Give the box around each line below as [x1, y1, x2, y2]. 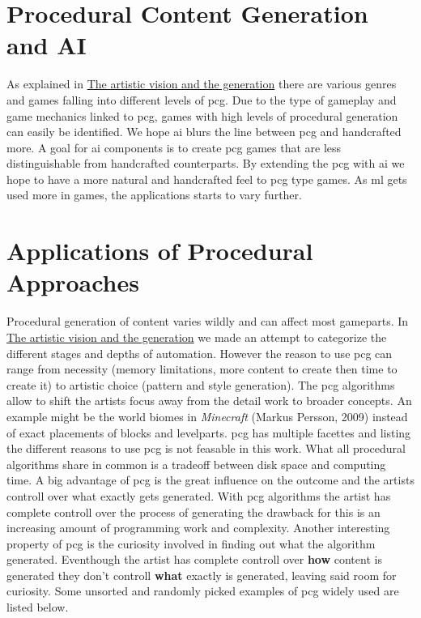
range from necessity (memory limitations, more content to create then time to [6, 360, 398, 377]
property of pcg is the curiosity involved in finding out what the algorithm [6, 535, 376, 552]
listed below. [6, 599, 69, 616]
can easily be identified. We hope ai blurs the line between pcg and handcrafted [6, 123, 402, 140]
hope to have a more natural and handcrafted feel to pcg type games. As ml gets [6, 170, 407, 187]
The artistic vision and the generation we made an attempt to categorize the [6, 328, 387, 345]
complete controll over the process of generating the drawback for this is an [6, 503, 381, 520]
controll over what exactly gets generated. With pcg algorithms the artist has [6, 487, 391, 504]
